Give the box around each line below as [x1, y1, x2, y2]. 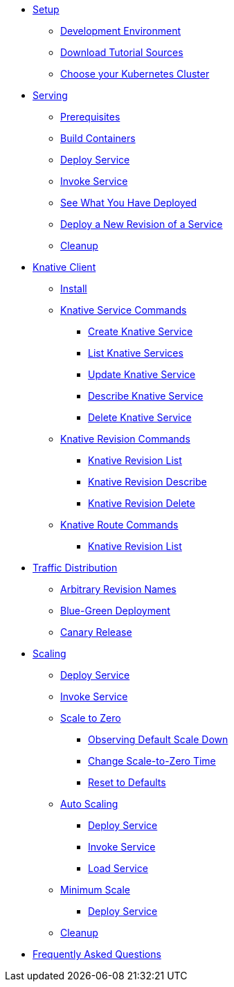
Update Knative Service [88, 368, 196, 380]
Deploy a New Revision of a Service [60, 218, 223, 230]
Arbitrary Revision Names [60, 583, 177, 595]
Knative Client [33, 261, 96, 273]
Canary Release [60, 626, 132, 638]
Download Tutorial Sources [60, 46, 183, 58]
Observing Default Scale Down [88, 733, 228, 745]
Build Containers [60, 132, 136, 144]
